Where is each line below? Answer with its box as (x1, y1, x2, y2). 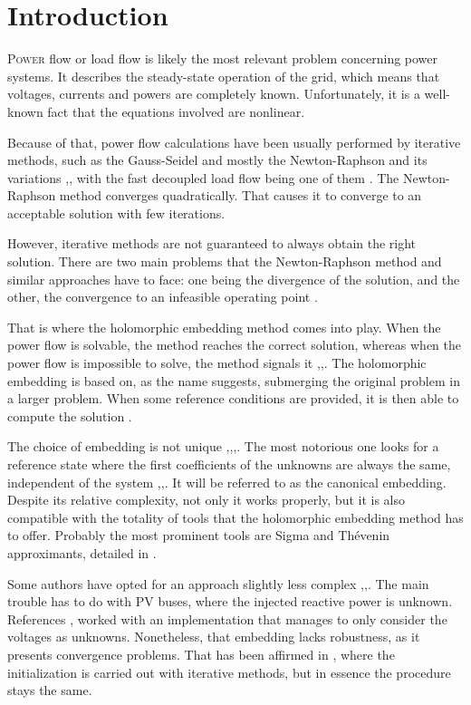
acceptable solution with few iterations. (7, 203, 226, 222)
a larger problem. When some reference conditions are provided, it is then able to (7, 389, 459, 408)
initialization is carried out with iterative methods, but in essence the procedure (7, 662, 451, 681)
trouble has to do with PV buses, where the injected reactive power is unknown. (7, 592, 453, 611)
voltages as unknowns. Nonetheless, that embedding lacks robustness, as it (7, 627, 420, 646)
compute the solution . (7, 406, 132, 425)
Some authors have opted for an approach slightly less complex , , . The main (7, 574, 429, 593)
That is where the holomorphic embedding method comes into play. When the (7, 317, 441, 336)
